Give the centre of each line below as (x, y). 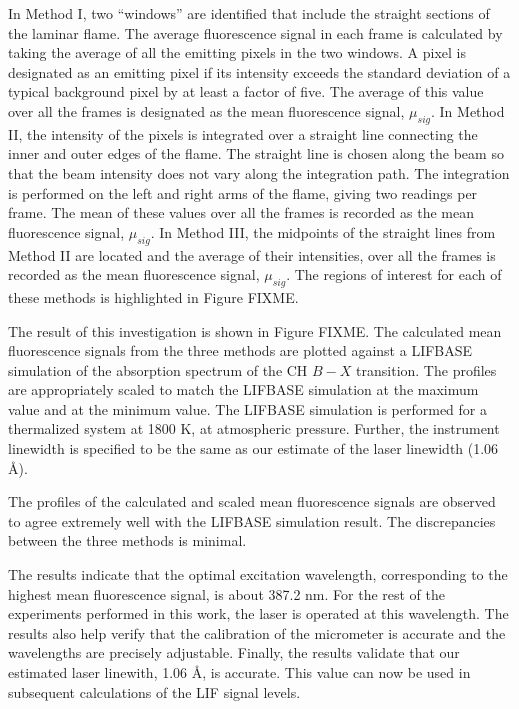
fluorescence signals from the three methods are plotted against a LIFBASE (240, 350)
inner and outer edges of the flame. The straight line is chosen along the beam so (256, 153)
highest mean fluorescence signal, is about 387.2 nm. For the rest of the (227, 593)
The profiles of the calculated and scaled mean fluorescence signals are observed (252, 501)
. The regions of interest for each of (394, 274)
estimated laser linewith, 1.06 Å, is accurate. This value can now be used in (239, 672)
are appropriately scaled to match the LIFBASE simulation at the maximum (243, 389)
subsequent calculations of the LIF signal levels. (154, 691)
